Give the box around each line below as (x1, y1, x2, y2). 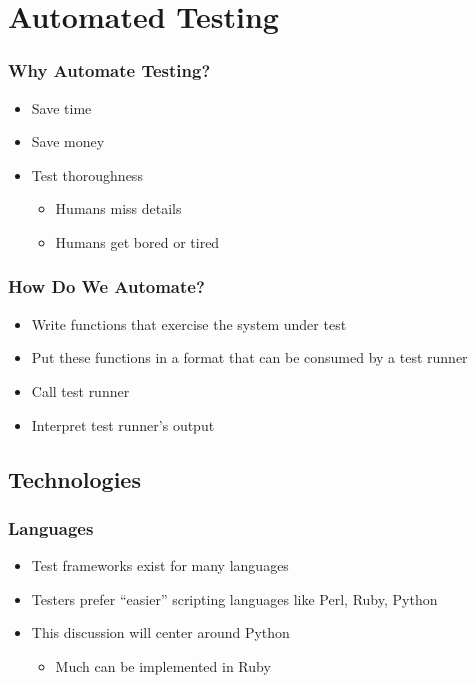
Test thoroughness (31, 164, 143, 185)
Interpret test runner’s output (31, 414, 215, 435)
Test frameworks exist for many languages (31, 555, 289, 576)
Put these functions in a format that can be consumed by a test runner (31, 347, 468, 368)
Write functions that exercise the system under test (31, 313, 347, 334)
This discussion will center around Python (31, 622, 290, 643)
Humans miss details (55, 198, 182, 219)
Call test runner (31, 380, 130, 401)
